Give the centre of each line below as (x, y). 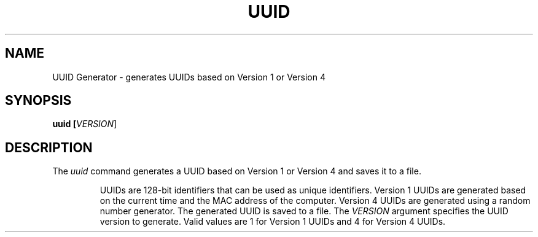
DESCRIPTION (49, 147)
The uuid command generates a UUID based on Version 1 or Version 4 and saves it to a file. (237, 171)
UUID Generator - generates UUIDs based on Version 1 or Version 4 (189, 77)
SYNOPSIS (38, 101)
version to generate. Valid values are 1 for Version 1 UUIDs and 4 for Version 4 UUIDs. (273, 222)
